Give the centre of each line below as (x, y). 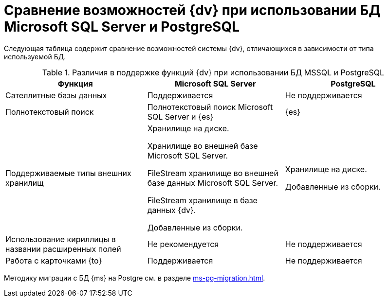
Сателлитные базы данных (56, 95)
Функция (75, 83)
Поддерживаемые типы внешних (68, 173)
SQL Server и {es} (180, 116)
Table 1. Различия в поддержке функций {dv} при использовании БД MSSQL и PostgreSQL (213, 72)
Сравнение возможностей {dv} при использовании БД (192, 10)
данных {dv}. (172, 210)
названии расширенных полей (63, 249)
